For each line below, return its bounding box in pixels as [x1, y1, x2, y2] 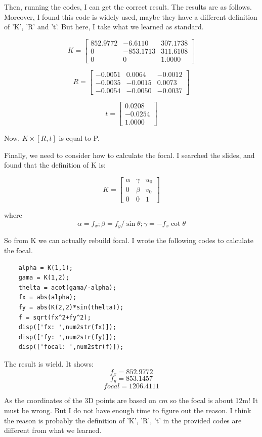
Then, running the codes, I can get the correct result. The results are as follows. [4, 2, 252, 12]
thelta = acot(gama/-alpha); [18, 284, 116, 291]
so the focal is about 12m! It [170, 395, 258, 406]
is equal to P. [59, 133, 100, 143]
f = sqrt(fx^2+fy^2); [18, 313, 91, 321]
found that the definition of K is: [4, 160, 106, 170]
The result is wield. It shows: [4, 358, 94, 369]
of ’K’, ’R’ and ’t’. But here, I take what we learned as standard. [4, 21, 204, 32]
